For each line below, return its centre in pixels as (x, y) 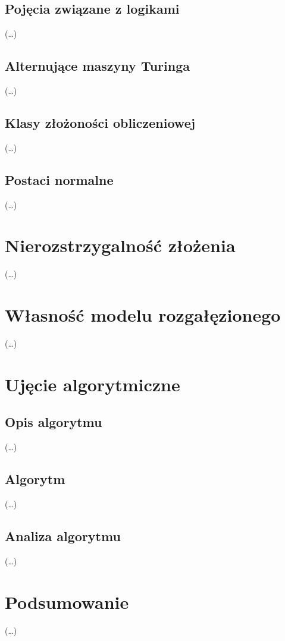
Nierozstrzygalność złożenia (120, 245)
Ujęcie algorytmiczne (93, 384)
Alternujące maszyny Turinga (97, 66)
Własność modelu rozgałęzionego (143, 315)
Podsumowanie (67, 601)
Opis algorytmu (54, 422)
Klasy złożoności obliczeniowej (100, 122)
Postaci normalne (59, 179)
